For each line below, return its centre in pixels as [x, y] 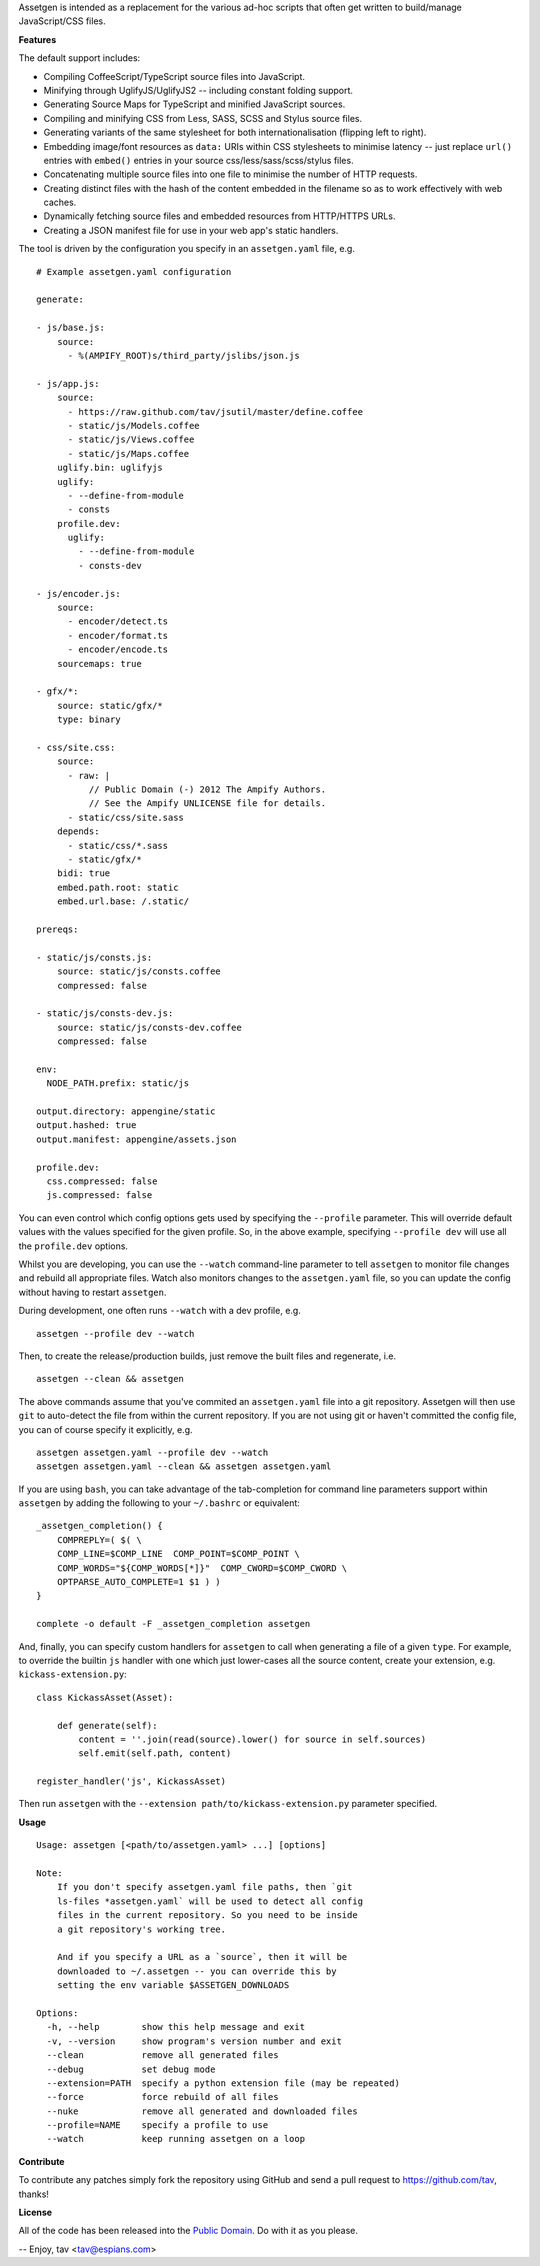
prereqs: [57, 929]
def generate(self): [107, 1725]
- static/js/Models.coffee [133, 425]
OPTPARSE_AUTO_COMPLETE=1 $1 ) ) [139, 1582]
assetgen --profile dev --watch [115, 1333]
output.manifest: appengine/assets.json [136, 1139]
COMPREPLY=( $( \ [99, 1539]
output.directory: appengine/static [126, 1111]
